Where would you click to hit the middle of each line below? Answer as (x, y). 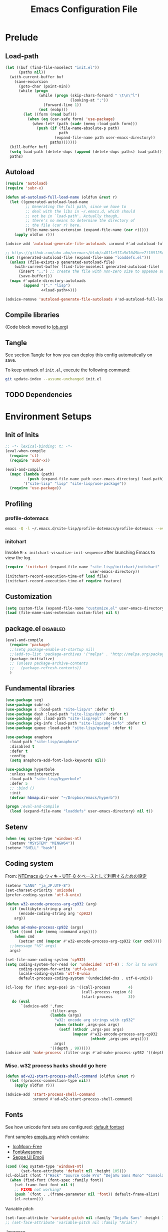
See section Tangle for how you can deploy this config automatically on (79, 355)
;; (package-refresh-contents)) (45, 668)
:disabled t (22, 746)
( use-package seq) (24, 700)
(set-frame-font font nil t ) (44, 1185)
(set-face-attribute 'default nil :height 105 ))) (73, 1171)
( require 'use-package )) (35, 488)
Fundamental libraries (40, 689)
